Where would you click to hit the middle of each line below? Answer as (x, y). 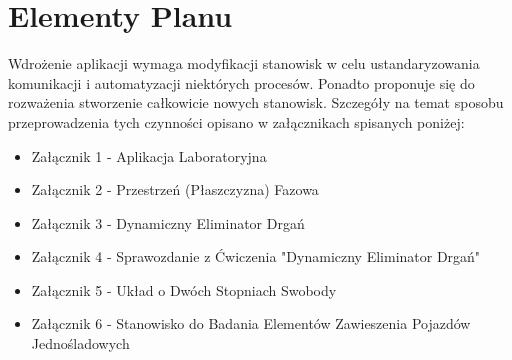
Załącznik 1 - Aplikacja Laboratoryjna (149, 155)
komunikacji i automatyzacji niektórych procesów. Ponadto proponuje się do (241, 82)
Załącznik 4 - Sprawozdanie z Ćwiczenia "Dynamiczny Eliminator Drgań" (256, 256)
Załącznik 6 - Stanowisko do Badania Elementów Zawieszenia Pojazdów (251, 323)
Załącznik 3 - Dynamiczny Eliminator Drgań (168, 222)
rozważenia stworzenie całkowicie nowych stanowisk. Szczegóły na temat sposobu (256, 102)
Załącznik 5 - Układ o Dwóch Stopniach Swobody (184, 289)
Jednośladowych (80, 343)
